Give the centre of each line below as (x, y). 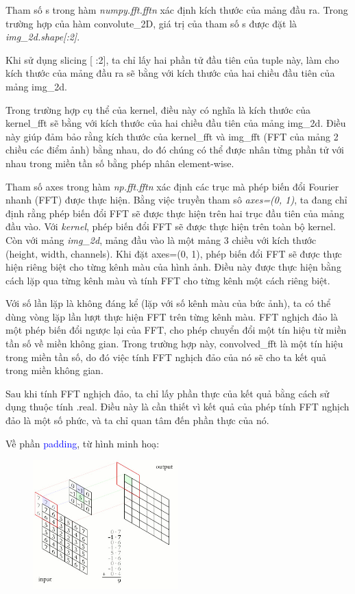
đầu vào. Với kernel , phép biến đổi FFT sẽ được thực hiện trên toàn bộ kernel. (171, 226)
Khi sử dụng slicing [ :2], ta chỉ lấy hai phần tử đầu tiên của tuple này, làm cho (172, 59)
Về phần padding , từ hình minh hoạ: (83, 443)
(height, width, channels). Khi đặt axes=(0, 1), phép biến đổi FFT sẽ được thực (174, 253)
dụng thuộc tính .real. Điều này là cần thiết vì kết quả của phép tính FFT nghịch (177, 407)
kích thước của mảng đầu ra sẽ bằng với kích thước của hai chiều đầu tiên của (170, 73)
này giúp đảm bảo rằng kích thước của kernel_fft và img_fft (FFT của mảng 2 (172, 136)
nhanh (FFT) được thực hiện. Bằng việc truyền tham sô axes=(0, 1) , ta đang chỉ (176, 200)
